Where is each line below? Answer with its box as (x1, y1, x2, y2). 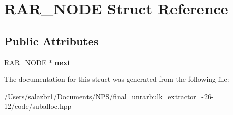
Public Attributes (4, 33, 99, 48)
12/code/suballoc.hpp (4, 101, 72, 111)
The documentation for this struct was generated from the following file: (4, 74, 229, 84)
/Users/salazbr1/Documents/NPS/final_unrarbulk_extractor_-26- (4, 91, 214, 101)
